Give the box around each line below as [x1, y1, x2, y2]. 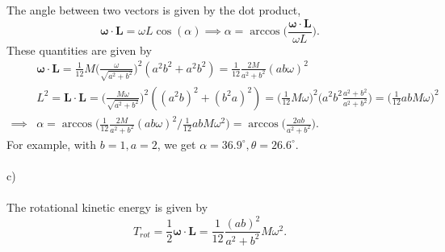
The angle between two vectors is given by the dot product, [6, 2, 301, 18]
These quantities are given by [6, 41, 152, 58]
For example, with [6, 135, 97, 152]
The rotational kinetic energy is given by [6, 199, 208, 216]
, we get [157, 135, 196, 152]
